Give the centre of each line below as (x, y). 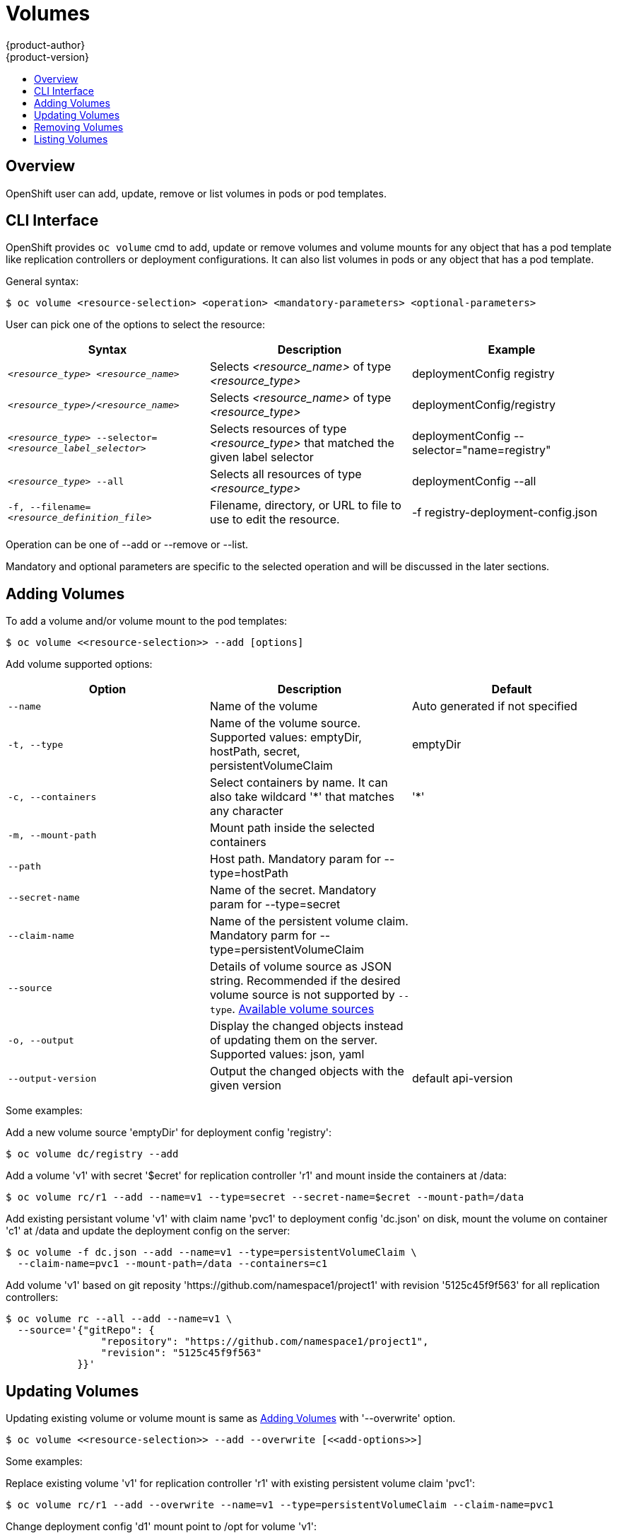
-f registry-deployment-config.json (505, 513)
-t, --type (36, 744)
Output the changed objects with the (307, 1071)
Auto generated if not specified (494, 706)
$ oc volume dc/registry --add (92, 1154)
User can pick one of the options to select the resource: (135, 325)
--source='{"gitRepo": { (86, 1330)
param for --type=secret (275, 904)
